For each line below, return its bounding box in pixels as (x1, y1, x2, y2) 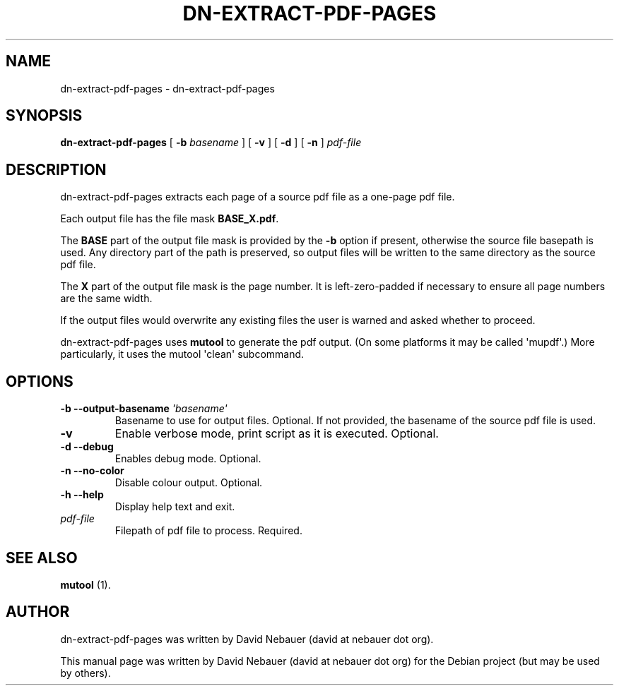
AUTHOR (6, 603, 70, 621)
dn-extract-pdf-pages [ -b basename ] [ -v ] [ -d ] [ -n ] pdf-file (60, 136, 362, 149)
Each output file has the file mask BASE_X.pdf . (60, 212, 279, 225)
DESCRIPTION (6, 160, 107, 179)
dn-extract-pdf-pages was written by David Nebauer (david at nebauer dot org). (60, 632, 434, 645)
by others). (60, 666, 111, 679)
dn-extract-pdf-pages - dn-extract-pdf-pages (60, 82, 275, 95)
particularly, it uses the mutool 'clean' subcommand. (60, 348, 305, 361)
